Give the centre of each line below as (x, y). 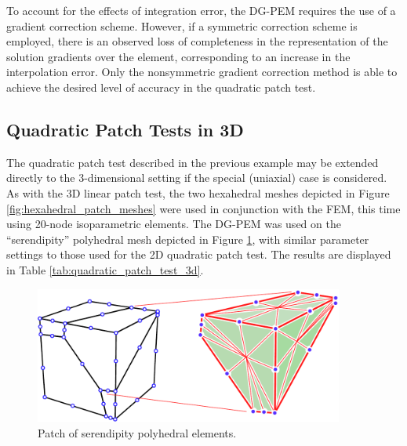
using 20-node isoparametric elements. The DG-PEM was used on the (174, 224)
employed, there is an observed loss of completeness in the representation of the (197, 41)
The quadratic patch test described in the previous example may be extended (193, 162)
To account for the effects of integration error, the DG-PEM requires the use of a (201, 10)
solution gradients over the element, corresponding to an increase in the (178, 56)
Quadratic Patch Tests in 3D (125, 129)
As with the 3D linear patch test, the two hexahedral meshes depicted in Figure (198, 192)
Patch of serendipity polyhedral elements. (137, 432)
